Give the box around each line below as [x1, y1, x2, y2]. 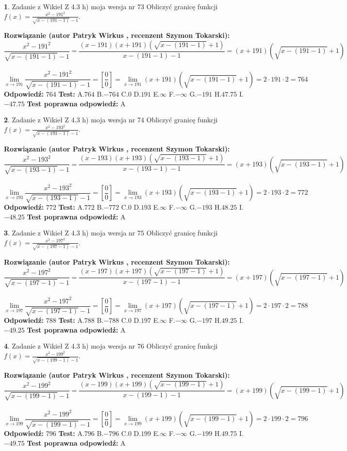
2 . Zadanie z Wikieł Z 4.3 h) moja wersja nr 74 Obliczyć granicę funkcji [4, 115, 218, 125]
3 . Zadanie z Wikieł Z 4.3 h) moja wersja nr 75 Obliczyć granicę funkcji [4, 228, 218, 238]
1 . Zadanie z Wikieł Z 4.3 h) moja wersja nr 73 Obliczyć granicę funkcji [4, 1, 218, 11]
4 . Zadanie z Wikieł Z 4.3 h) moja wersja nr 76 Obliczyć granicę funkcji [4, 341, 218, 351]
